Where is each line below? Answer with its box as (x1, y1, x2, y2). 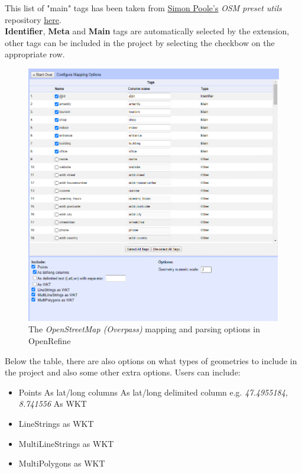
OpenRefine (28, 335, 71, 346)
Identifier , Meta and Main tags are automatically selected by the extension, (5, 25, 290, 37)
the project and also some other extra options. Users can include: (5, 366, 241, 378)
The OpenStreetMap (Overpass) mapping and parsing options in (28, 323, 261, 335)
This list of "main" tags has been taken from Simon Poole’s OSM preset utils (5, 2, 282, 14)
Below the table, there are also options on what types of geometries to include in (5, 354, 297, 367)
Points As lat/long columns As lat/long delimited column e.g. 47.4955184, (18, 385, 288, 398)
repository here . (5, 13, 61, 25)
